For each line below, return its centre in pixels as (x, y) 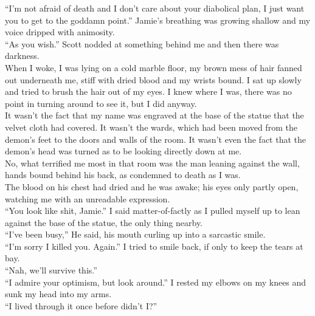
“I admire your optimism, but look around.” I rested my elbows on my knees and (156, 282)
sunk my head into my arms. (58, 294)
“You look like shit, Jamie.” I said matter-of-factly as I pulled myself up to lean (153, 211)
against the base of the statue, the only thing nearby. (104, 222)
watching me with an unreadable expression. (88, 198)
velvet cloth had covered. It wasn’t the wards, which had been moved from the (151, 127)
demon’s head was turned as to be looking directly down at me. (123, 151)
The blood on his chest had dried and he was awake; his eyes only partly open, (152, 186)
